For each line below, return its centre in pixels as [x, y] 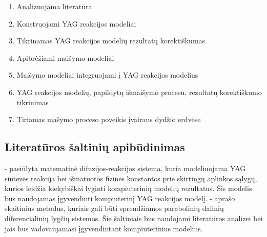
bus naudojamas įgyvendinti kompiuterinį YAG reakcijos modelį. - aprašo [120, 198]
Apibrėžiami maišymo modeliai [65, 57]
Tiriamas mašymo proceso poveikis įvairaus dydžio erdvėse [109, 119]
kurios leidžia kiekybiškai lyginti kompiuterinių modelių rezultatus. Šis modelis [128, 188]
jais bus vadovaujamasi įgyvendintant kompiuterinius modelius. [104, 228]
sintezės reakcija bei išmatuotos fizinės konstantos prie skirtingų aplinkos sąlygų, [131, 178]
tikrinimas [33, 102]
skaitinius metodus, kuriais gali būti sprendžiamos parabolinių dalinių [114, 208]
